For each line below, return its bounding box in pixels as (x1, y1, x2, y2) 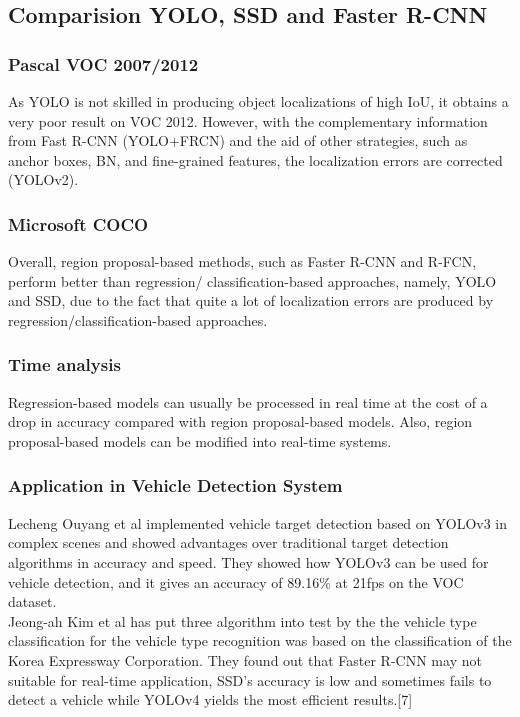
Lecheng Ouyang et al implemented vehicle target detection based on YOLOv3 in (8, 512, 508, 533)
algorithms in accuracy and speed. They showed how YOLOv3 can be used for (8, 551, 489, 572)
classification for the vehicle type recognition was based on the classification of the (8, 630, 512, 651)
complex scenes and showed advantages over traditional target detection (8, 532, 449, 553)
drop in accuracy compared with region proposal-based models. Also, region (8, 411, 473, 432)
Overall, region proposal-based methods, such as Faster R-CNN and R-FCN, (8, 251, 477, 272)
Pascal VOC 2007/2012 (8, 51, 199, 76)
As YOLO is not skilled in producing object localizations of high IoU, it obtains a (8, 91, 509, 111)
